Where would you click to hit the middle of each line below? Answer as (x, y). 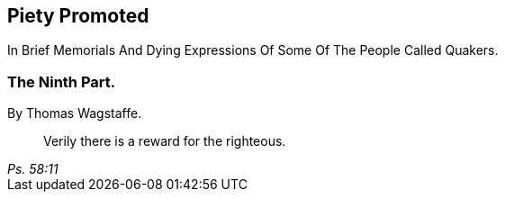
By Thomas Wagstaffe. (75, 113)
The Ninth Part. (62, 81)
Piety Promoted (78, 16)
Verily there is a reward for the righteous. (165, 141)
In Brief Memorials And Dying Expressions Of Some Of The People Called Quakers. (253, 50)
